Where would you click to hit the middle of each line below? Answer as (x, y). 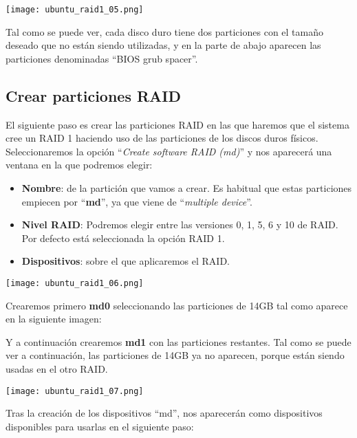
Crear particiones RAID (94, 95)
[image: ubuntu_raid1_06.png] (75, 283)
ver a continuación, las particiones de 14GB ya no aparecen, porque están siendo (175, 355)
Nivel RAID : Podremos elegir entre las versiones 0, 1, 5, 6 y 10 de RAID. (180, 225)
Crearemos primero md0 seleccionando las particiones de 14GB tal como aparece (177, 305)
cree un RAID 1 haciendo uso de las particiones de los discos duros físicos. (162, 138)
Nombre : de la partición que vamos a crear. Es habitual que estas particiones (187, 188)
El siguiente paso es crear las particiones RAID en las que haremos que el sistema (177, 124)
